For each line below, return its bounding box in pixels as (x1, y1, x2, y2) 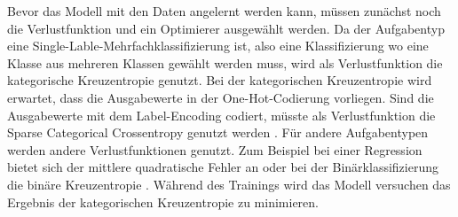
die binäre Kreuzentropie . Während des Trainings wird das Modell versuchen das (7, 174, 451, 193)
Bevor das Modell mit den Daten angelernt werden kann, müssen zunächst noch (7, 2, 441, 19)
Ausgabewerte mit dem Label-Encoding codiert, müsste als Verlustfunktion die (7, 105, 436, 124)
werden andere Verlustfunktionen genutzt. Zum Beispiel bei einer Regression (7, 140, 422, 159)
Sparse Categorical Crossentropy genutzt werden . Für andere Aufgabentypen (7, 123, 429, 142)
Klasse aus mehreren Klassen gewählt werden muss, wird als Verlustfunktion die (7, 53, 443, 72)
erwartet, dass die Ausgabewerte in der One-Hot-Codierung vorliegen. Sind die (7, 88, 434, 106)
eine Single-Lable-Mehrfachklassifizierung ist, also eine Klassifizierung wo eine (7, 36, 429, 55)
